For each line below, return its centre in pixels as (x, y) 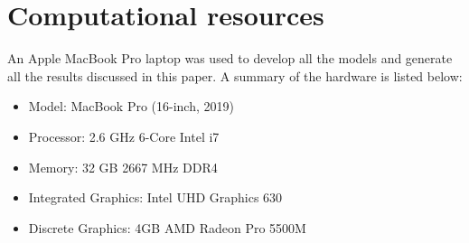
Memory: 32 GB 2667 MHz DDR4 (123, 167)
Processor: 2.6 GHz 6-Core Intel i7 (124, 136)
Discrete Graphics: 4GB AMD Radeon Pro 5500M (167, 227)
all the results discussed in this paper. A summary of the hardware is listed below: (235, 75)
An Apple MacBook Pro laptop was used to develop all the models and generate (230, 58)
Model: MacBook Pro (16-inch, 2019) (131, 106)
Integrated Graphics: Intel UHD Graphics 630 (155, 197)
